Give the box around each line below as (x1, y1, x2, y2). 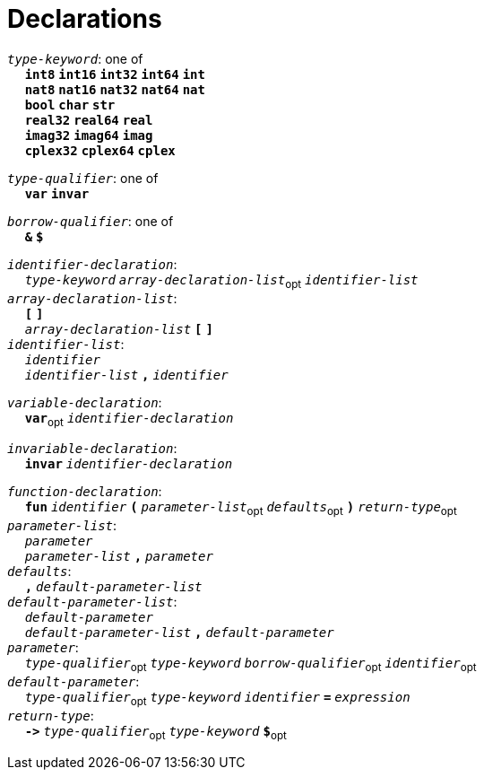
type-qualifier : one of (7, 170, 159, 186)
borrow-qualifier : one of (7, 213, 174, 229)
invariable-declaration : (7, 441, 177, 457)
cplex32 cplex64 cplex (24, 143, 176, 158)
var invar (24, 186, 90, 201)
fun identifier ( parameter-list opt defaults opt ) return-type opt (24, 500, 457, 519)
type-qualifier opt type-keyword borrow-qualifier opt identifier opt (24, 656, 477, 674)
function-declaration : (7, 484, 162, 500)
